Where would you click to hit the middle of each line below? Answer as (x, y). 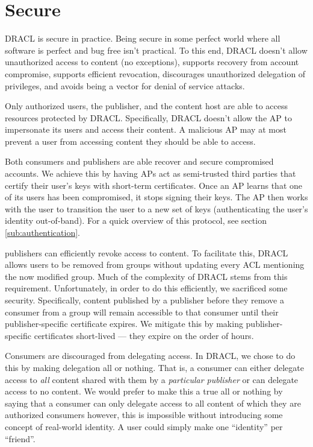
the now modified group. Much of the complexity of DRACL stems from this (146, 276)
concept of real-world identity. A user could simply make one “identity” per (144, 426)
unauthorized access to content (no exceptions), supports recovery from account (152, 62)
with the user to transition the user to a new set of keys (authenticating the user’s (156, 208)
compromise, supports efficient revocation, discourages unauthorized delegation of (155, 73)
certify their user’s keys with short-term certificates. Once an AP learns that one (154, 185)
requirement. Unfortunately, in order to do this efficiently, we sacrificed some (146, 288)
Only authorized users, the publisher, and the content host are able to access (146, 106)
